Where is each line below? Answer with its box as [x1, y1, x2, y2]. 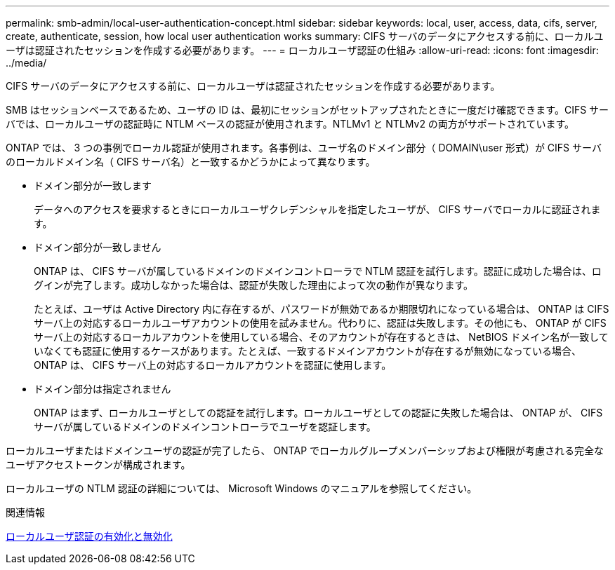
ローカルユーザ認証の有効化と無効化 [6, 530, 173, 542]
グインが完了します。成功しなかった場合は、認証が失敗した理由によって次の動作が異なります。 [34, 279, 474, 291]
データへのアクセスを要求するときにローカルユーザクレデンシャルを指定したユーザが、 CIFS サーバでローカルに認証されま [34, 203, 601, 215]
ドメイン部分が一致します [34, 179, 152, 191]
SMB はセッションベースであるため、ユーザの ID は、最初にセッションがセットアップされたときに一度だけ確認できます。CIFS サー [6, 104, 609, 116]
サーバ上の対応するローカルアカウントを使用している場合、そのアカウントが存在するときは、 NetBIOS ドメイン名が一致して [34, 331, 609, 343]
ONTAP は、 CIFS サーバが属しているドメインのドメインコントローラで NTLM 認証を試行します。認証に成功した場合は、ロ [34, 265, 602, 277]
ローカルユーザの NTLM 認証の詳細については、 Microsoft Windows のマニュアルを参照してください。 [6, 482, 477, 494]
